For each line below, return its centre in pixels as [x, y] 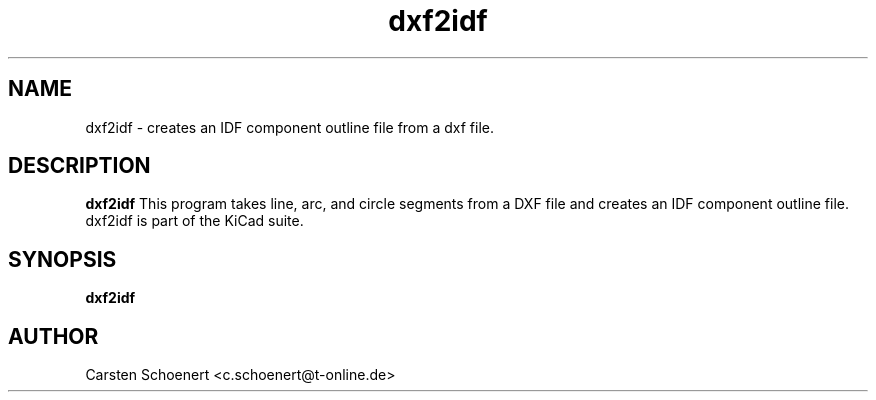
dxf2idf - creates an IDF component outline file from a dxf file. [290, 127]
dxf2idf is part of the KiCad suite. [194, 221]
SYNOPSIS [62, 259]
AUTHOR [53, 336]
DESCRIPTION [79, 166]
